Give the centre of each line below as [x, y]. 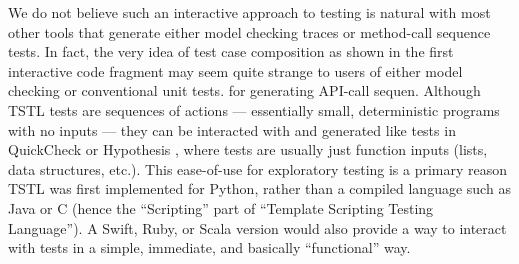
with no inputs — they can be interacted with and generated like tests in [232, 129]
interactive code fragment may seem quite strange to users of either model [235, 70]
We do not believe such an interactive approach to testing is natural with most [249, 12]
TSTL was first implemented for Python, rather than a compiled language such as [259, 188]
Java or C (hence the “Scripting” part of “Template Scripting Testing [221, 207]
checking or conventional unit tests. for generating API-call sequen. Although [244, 90]
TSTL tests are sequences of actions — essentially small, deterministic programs [254, 109]
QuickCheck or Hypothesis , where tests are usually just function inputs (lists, [248, 149]
